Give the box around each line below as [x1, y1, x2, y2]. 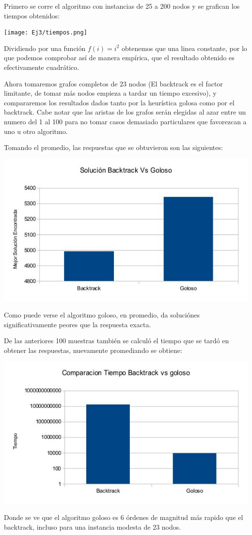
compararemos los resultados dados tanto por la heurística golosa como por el [4, 97, 235, 107]
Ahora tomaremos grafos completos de [4, 78, 118, 88]
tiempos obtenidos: [4, 10, 60, 20]
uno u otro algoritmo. [4, 126, 68, 136]
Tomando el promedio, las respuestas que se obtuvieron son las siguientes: [4, 142, 223, 152]
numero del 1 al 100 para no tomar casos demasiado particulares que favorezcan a [4, 117, 247, 126]
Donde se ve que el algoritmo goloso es [4, 512, 119, 522]
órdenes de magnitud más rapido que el [126, 512, 243, 522]
